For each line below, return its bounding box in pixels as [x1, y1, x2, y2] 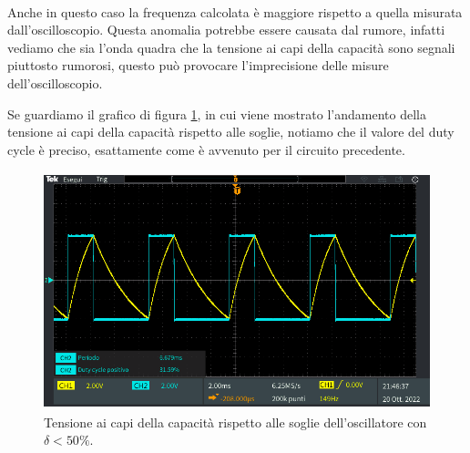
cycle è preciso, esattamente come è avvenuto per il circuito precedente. [7, 139, 405, 159]
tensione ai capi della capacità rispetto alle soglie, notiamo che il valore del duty [7, 122, 455, 141]
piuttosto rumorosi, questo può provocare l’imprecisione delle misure [7, 56, 389, 75]
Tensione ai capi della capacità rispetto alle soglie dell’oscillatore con [44, 412, 427, 431]
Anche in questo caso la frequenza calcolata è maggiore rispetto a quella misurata [7, 2, 463, 21]
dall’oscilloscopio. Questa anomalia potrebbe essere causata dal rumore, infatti [7, 20, 445, 39]
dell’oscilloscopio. [7, 73, 103, 92]
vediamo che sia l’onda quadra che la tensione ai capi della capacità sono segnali [7, 37, 455, 57]
